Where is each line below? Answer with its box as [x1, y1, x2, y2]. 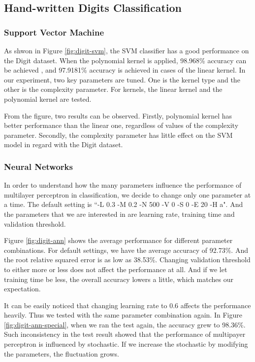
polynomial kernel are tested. [4, 93, 92, 104]
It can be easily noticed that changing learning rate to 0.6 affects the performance [4, 300, 251, 310]
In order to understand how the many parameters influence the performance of [4, 180, 242, 190]
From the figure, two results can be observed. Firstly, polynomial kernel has [4, 110, 232, 121]
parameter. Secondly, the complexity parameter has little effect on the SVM [4, 129, 233, 140]
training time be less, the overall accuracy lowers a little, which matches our [4, 274, 233, 284]
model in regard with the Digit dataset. [4, 139, 123, 150]
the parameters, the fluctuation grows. [4, 348, 119, 359]
